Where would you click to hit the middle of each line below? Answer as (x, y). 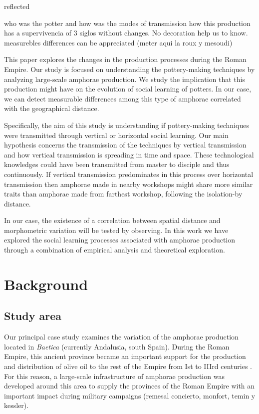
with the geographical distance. (52, 108)
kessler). (16, 405)
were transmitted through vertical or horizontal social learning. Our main (116, 135)
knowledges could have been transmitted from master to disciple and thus (117, 164)
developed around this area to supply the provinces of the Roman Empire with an (129, 386)
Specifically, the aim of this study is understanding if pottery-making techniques (127, 125)
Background (46, 284)
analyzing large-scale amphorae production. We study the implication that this (125, 79)
